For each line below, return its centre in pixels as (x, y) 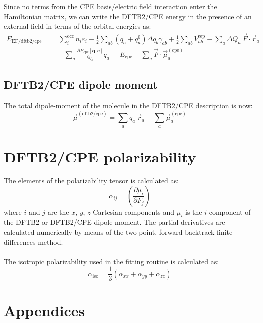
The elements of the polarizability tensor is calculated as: (91, 180)
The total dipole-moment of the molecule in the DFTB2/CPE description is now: (128, 105)
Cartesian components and (134, 212)
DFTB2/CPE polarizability (100, 157)
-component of (229, 212)
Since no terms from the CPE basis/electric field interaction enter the (111, 6)
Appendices (45, 310)
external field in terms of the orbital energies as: (78, 26)
